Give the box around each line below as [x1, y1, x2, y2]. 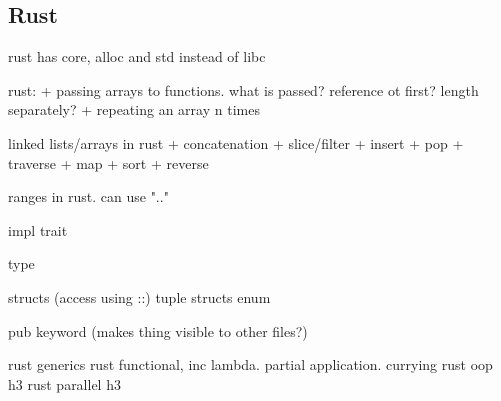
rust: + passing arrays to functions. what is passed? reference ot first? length [8, 79, 479, 100]
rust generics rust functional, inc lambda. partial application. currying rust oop [8, 354, 493, 375]
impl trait [8, 219, 68, 240]
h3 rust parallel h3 [8, 373, 121, 394]
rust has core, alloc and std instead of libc [8, 46, 266, 67]
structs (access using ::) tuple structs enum [8, 286, 271, 307]
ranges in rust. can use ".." [8, 186, 169, 207]
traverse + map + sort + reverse [8, 152, 209, 173]
